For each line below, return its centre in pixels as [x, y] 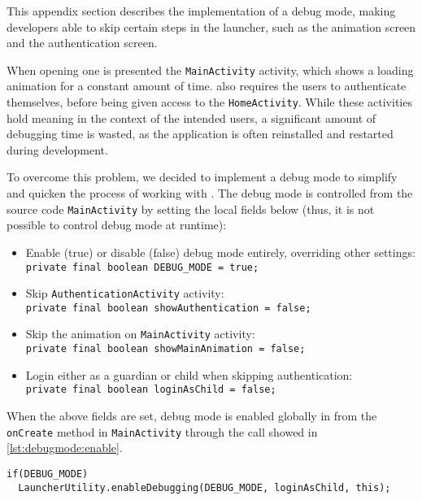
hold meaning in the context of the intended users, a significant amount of [191, 117]
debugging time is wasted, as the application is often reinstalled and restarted [200, 134]
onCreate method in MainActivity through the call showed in [162, 431]
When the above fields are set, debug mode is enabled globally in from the [192, 416]
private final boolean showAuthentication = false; [168, 308]
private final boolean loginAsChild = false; [151, 390]
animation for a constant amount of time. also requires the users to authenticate [207, 86]
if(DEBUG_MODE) [48, 474]
